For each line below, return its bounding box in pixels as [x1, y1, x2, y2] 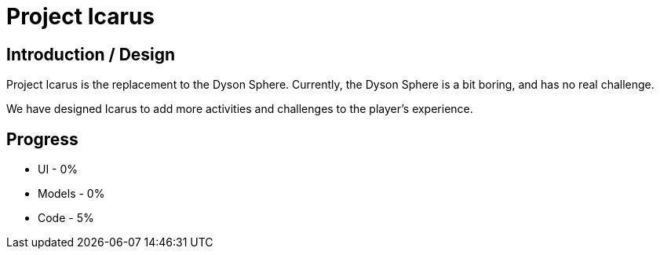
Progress [6, 129, 78, 149]
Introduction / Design [6, 44, 176, 64]
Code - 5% [38, 211, 94, 225]
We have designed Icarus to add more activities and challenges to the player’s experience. [6, 102, 473, 116]
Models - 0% [38, 187, 105, 201]
